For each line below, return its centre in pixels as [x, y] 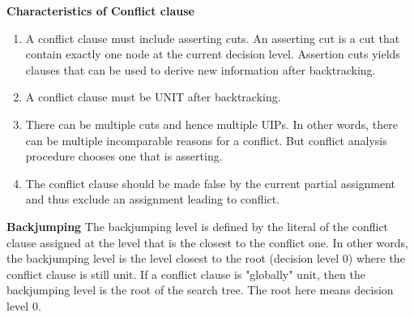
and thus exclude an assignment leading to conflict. [153, 199]
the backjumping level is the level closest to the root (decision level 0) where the [206, 258]
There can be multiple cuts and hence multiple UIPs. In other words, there [211, 124]
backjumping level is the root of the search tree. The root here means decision [200, 290]
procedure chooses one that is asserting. [124, 156]
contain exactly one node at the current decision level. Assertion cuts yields [213, 54]
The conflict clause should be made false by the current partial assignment [211, 183]
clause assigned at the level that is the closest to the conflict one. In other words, [207, 242]
